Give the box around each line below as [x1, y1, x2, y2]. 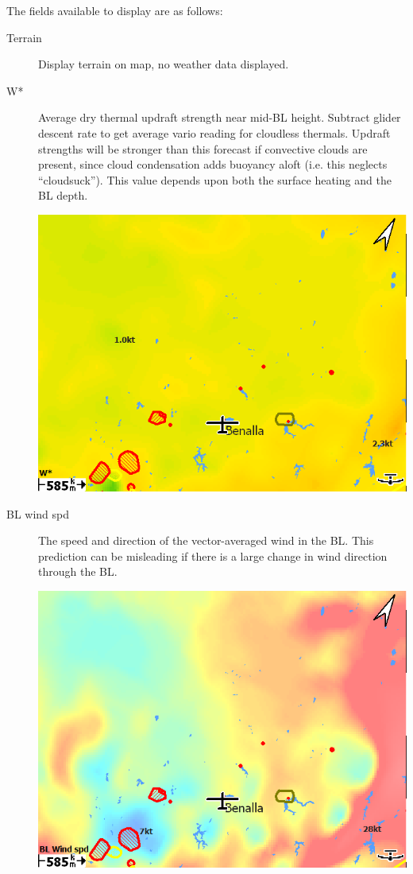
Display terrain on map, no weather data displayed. [38, 56, 289, 72]
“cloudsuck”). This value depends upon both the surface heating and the [38, 171, 392, 188]
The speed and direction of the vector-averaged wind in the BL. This [38, 532, 374, 549]
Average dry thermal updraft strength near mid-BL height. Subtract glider [38, 109, 401, 126]
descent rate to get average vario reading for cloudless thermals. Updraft [38, 124, 391, 141]
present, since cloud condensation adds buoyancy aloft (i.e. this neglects [38, 156, 388, 173]
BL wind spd [6, 505, 70, 522]
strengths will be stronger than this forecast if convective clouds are [38, 140, 368, 157]
